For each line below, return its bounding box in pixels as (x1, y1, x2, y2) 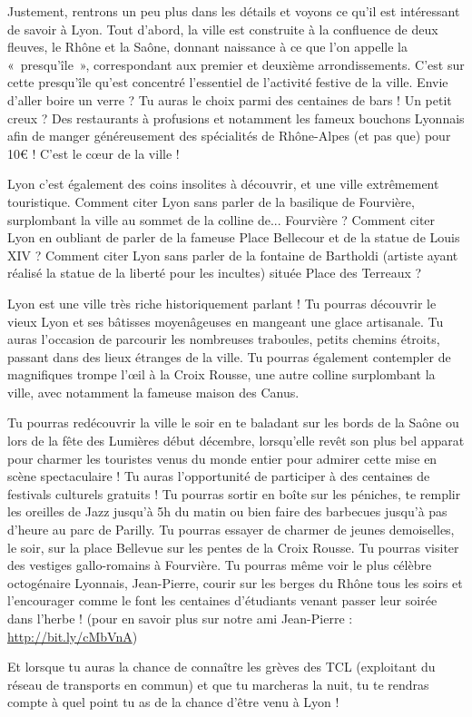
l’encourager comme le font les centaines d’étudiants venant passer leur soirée (7, 591, 438, 610)
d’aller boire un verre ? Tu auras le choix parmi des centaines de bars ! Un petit (7, 90, 452, 109)
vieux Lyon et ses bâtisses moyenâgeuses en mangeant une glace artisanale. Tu (7, 311, 444, 330)
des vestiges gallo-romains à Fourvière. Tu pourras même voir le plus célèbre (7, 555, 432, 575)
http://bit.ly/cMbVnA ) (7, 626, 138, 645)
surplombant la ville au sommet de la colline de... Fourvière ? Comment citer (7, 210, 436, 229)
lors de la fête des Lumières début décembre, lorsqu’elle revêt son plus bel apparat (7, 431, 465, 450)
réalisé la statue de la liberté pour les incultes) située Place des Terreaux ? (7, 263, 422, 282)
